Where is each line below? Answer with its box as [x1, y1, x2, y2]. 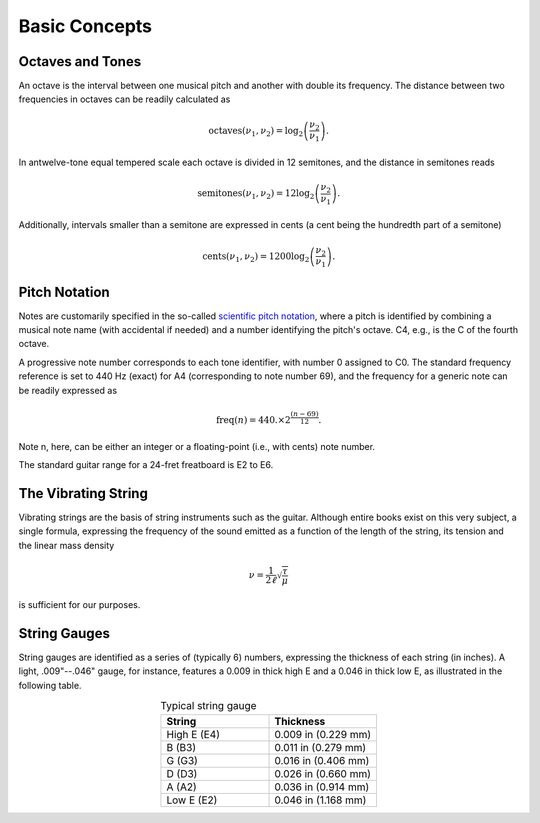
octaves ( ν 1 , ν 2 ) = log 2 [208, 125, 304, 139]
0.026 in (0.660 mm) [274, 766, 372, 780]
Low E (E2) [166, 793, 218, 807]
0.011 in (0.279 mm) [274, 740, 367, 754]
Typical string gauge [160, 699, 257, 713]
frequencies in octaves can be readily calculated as [18, 93, 231, 105]
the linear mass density [18, 539, 115, 551]
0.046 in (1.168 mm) [274, 793, 367, 807]
